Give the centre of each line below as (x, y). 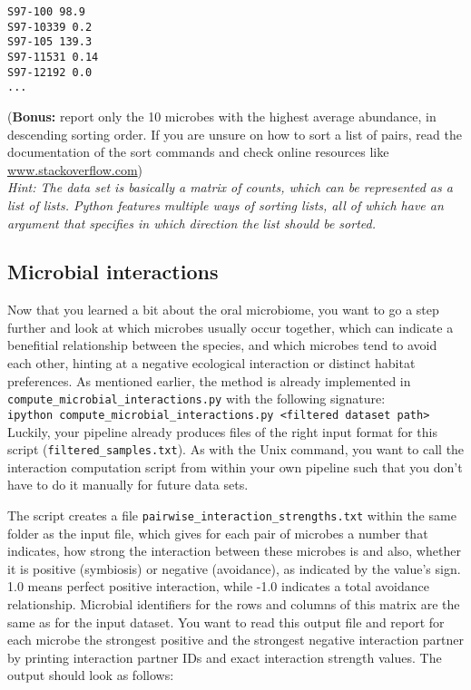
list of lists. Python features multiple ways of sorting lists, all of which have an (226, 204)
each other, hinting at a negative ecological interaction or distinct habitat (211, 363)
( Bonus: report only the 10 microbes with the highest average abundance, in (222, 116)
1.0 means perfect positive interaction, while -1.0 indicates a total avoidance (219, 586)
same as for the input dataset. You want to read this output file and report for (226, 622)
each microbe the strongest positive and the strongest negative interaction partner (236, 640)
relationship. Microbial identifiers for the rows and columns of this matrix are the (234, 604)
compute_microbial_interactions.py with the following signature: (196, 398)
